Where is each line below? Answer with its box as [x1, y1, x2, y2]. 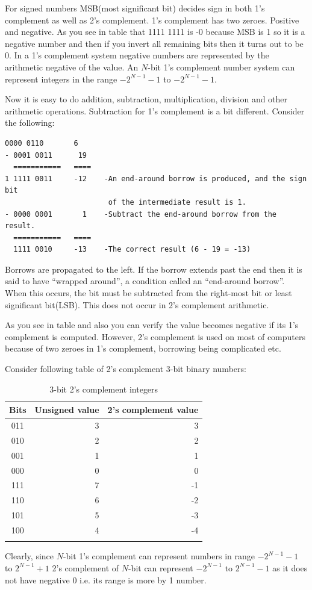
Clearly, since [5, 550, 54, 562]
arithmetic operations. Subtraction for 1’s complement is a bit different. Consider [5, 104, 305, 117]
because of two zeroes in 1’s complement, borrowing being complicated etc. [5, 342, 281, 355]
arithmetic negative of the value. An [5, 60, 139, 73]
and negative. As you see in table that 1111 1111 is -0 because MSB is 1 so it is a [5, 25, 305, 38]
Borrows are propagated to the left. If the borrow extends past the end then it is [5, 262, 302, 275]
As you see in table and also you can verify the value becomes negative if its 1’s [5, 318, 299, 331]
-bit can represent [128, 561, 193, 574]
